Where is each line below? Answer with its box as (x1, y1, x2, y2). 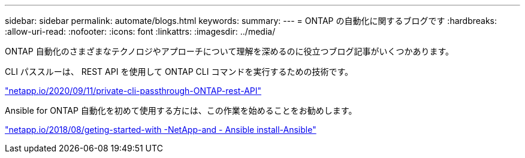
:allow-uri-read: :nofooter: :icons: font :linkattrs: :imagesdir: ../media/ (5, 26, 276, 37)
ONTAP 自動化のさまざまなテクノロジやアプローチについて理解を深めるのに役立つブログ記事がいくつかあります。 (5, 46, 454, 56)
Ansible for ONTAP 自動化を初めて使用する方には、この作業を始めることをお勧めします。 (5, 105, 357, 116)
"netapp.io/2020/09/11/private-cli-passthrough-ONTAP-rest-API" (5, 86, 262, 96)
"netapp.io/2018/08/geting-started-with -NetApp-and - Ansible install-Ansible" (5, 124, 316, 135)
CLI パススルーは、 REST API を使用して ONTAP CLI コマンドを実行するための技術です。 (5, 66, 353, 77)
